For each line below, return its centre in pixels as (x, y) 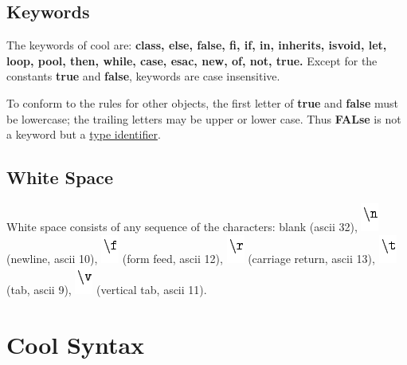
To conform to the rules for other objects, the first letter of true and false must (202, 102)
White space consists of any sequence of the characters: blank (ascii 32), (182, 226)
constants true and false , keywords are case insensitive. (143, 76)
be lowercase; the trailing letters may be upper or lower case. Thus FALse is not (204, 118)
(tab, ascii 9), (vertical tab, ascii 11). (107, 290)
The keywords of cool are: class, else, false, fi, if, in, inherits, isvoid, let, (197, 45)
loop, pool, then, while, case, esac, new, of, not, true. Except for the (192, 60)
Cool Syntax (76, 344)
